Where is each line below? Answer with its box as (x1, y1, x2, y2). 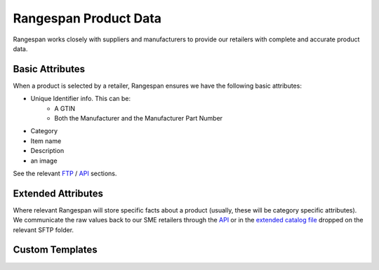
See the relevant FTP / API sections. (13, 169, 117, 177)
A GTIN (54, 104, 75, 112)
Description (30, 147, 65, 155)
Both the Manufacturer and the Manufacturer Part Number (54, 114, 223, 123)
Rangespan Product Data (13, 11, 161, 26)
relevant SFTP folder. (13, 225, 74, 234)
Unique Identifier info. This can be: (30, 95, 131, 103)
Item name (30, 137, 62, 145)
